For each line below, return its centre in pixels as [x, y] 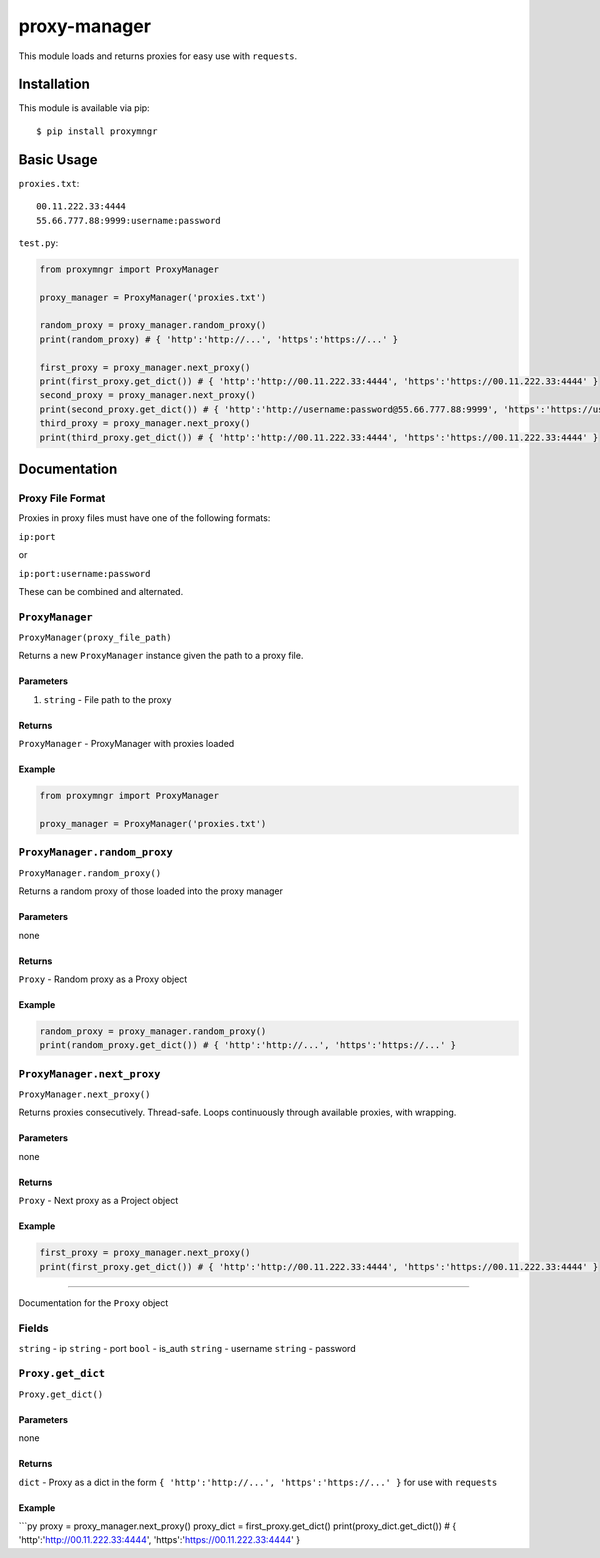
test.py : [38, 242]
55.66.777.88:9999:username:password [129, 220]
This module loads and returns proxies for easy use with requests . [158, 56]
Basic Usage [58, 159]
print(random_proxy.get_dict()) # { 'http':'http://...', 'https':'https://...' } [248, 1045]
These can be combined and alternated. [101, 591]
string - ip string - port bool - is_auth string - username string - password [187, 1348]
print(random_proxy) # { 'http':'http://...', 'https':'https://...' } [219, 339]
